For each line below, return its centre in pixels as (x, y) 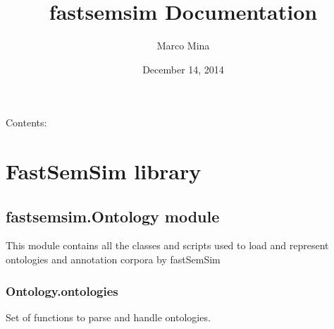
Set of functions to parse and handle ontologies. (108, 317)
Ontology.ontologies (62, 291)
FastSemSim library (104, 171)
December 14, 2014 (183, 69)
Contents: (26, 122)
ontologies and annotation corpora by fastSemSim (113, 259)
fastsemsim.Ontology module (113, 216)
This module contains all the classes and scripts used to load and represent (167, 245)
